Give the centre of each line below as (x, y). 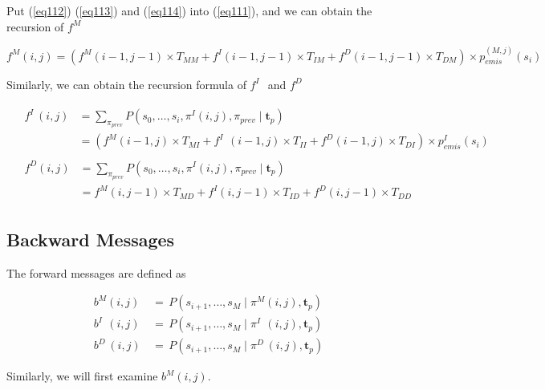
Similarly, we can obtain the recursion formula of (126, 84)
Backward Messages (91, 239)
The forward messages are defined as (96, 272)
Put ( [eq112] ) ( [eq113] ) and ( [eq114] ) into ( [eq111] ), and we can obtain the (189, 10)
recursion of (35, 26)
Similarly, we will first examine (82, 376)
